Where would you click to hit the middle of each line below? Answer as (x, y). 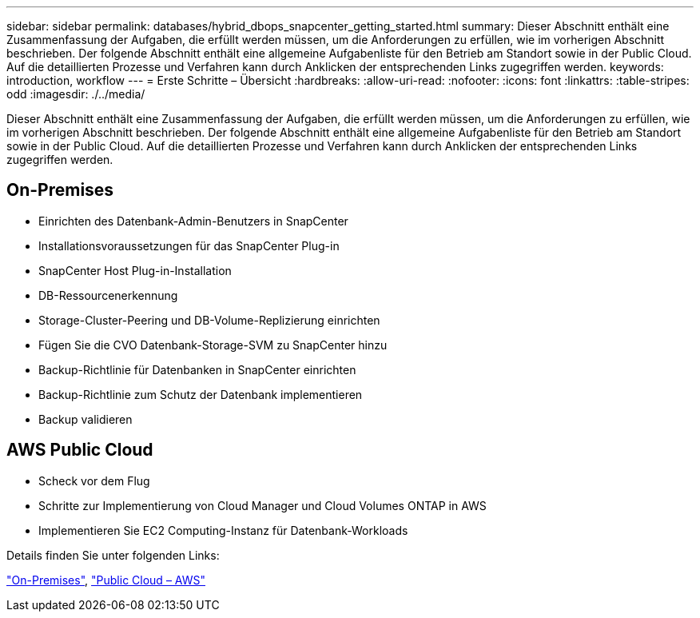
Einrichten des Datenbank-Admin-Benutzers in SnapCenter (193, 221)
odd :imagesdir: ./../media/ (76, 94)
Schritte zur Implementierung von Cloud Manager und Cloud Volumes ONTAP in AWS (262, 505)
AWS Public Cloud (80, 450)
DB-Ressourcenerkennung (108, 295)
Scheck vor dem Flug (94, 480)
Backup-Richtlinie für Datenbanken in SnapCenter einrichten (197, 369)
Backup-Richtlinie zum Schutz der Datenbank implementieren (201, 394)
